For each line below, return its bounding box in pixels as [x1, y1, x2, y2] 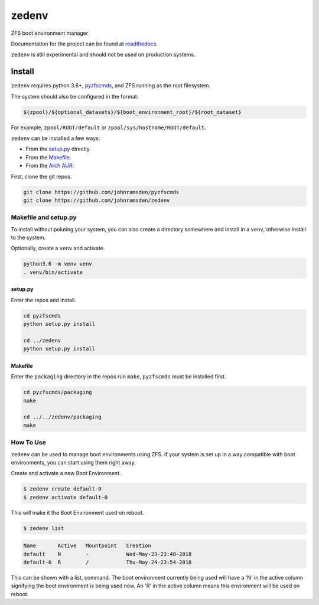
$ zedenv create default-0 [23, 486, 102, 492]
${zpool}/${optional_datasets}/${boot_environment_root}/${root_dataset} [23, 109, 242, 115]
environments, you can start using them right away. [11, 459, 136, 466]
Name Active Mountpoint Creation [23, 542, 152, 549]
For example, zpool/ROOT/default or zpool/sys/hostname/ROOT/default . [11, 124, 206, 131]
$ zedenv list [23, 525, 64, 531]
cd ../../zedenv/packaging [23, 414, 102, 420]
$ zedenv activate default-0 [23, 493, 108, 501]
